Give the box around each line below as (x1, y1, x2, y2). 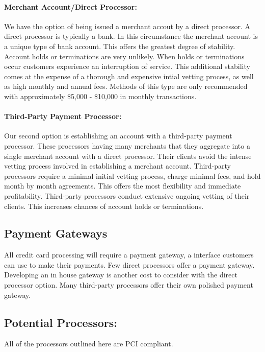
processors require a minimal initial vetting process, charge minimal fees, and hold (4, 170, 261, 181)
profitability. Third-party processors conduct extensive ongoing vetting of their (4, 190, 250, 201)
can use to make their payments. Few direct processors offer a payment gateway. (4, 259, 255, 270)
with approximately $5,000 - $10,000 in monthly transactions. (4, 90, 197, 101)
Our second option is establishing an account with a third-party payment (4, 130, 232, 141)
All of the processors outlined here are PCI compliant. (4, 338, 173, 349)
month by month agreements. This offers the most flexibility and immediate (4, 180, 241, 191)
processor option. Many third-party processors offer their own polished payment (4, 279, 253, 290)
